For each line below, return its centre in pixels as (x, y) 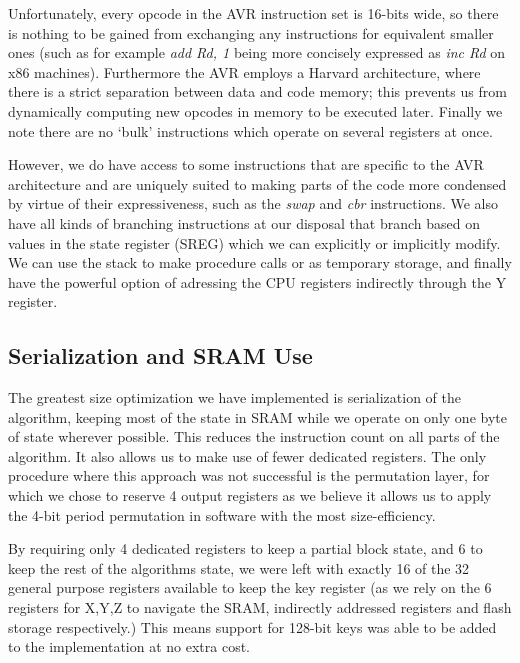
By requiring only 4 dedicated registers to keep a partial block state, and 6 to (245, 548)
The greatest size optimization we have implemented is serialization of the (234, 397)
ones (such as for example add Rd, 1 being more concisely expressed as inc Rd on (257, 52)
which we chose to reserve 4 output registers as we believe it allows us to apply (250, 495)
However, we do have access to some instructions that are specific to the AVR (246, 164)
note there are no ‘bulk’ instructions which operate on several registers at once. (250, 130)
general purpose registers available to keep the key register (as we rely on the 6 (250, 587)
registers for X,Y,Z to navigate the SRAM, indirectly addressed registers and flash (260, 607)
